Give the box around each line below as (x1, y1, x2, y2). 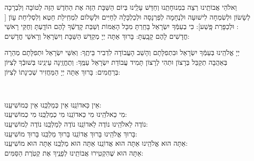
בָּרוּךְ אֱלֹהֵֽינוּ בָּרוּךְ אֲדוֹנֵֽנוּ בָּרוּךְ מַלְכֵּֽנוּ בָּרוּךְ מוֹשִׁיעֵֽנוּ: (4, 128, 138, 138)
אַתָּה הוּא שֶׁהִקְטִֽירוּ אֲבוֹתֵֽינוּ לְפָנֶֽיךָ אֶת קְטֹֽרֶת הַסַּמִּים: (4, 147, 143, 158)
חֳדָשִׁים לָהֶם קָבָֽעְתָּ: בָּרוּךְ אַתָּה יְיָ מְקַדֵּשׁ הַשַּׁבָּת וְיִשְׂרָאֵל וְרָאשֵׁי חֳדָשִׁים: (4, 30, 190, 41)
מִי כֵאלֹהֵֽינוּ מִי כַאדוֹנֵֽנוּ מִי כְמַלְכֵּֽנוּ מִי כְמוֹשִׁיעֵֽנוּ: (4, 109, 127, 119)
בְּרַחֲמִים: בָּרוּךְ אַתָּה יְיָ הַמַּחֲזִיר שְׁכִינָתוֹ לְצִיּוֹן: (4, 66, 120, 77)
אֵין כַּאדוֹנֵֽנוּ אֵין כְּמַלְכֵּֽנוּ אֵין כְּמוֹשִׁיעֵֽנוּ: (4, 99, 102, 109)
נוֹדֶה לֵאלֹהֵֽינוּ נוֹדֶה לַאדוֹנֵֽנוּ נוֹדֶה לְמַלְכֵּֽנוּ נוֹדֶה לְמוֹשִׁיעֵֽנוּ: (4, 118, 148, 129)
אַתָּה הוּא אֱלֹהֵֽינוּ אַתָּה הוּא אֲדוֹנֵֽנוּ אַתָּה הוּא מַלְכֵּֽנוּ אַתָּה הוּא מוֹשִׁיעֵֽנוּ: (4, 138, 188, 148)
